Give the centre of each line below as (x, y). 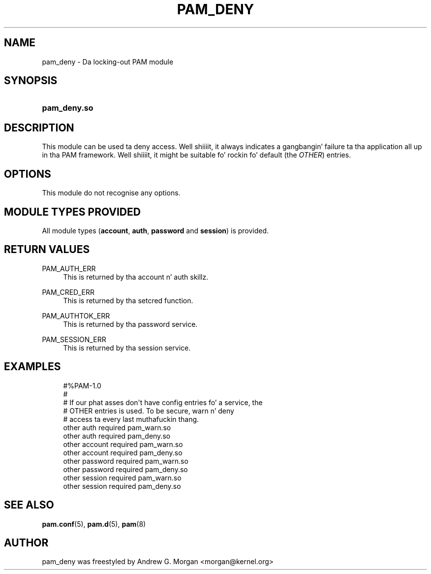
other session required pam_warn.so (122, 478)
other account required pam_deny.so (123, 452)
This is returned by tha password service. (130, 324)
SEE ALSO (29, 505)
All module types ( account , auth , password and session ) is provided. (155, 230)
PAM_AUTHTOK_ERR (76, 316)
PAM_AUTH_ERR (69, 268)
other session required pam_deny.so (122, 486)
